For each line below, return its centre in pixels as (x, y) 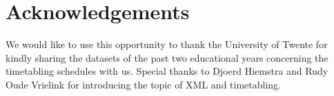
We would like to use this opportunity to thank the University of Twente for (167, 44)
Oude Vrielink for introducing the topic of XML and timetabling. (143, 84)
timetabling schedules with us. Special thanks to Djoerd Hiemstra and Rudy (167, 71)
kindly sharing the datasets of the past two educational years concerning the (167, 57)
